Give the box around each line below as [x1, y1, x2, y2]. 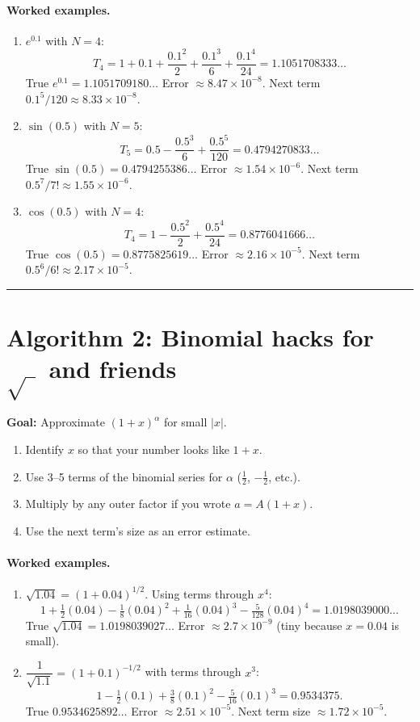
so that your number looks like [78, 441, 229, 458]
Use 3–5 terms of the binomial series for [25, 468, 223, 485]
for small [163, 413, 208, 430]
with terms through [145, 663, 241, 680]
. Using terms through [145, 585, 254, 602]
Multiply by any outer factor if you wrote [25, 495, 231, 512]
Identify [25, 441, 65, 458]
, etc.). [268, 468, 300, 485]
